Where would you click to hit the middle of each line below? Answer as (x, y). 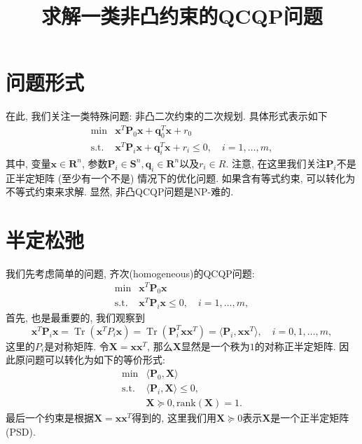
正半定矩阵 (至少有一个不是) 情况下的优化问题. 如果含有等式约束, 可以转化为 (181, 178)
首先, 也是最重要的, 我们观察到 (76, 318)
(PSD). (21, 431)
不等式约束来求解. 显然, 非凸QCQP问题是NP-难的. (120, 192)
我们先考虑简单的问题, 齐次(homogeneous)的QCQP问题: (130, 273)
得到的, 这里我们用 (174, 418)
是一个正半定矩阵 (310, 418)
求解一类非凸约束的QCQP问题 (182, 16)
